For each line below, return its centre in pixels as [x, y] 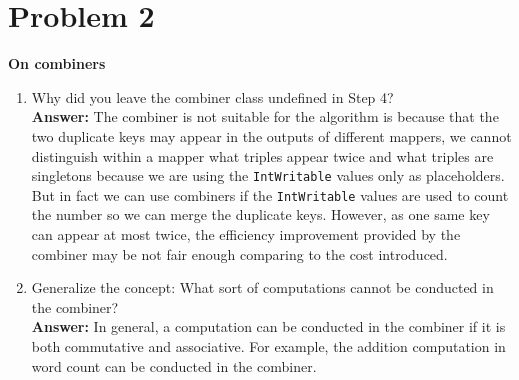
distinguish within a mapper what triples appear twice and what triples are [262, 155]
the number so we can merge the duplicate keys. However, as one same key [260, 214]
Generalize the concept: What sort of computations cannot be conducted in [262, 287]
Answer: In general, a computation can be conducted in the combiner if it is [268, 326]
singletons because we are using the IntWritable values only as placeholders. [268, 175]
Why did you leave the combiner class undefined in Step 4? [212, 96]
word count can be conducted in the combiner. [174, 365]
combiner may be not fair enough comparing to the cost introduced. [239, 253]
